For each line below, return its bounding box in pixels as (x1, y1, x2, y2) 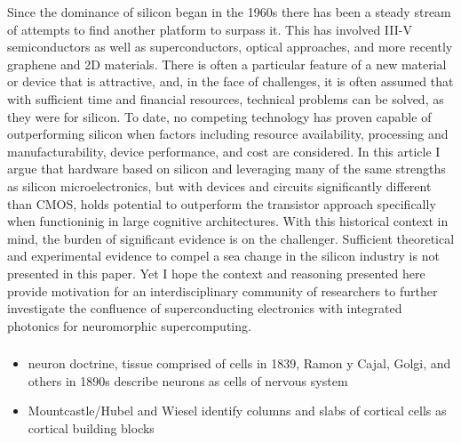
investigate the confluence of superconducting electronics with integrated (7, 299, 402, 318)
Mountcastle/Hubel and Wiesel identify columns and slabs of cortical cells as (28, 401, 447, 420)
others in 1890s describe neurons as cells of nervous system (28, 371, 348, 390)
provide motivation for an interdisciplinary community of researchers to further (7, 281, 438, 300)
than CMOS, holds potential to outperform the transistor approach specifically (7, 194, 436, 213)
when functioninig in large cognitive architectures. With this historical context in (7, 212, 449, 230)
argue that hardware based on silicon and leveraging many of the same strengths (7, 159, 446, 178)
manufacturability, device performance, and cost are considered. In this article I (7, 141, 441, 160)
